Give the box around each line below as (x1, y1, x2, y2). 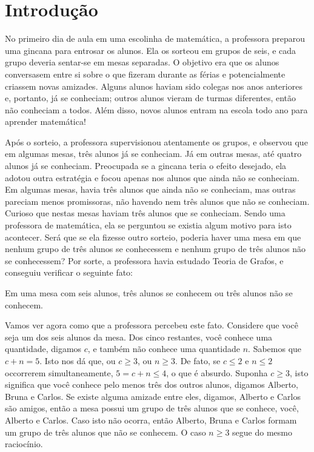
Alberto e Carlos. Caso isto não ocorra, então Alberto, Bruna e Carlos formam (5, 413, 297, 426)
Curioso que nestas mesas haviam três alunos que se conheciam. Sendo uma (5, 207, 286, 219)
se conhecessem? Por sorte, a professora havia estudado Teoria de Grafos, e (5, 254, 284, 267)
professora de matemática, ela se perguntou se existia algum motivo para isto (5, 219, 292, 231)
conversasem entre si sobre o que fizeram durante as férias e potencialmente (5, 67, 286, 80)
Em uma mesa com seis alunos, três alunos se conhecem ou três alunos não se (5, 287, 293, 299)
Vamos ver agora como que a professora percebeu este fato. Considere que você (5, 319, 298, 331)
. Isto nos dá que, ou (39, 354, 116, 367)
